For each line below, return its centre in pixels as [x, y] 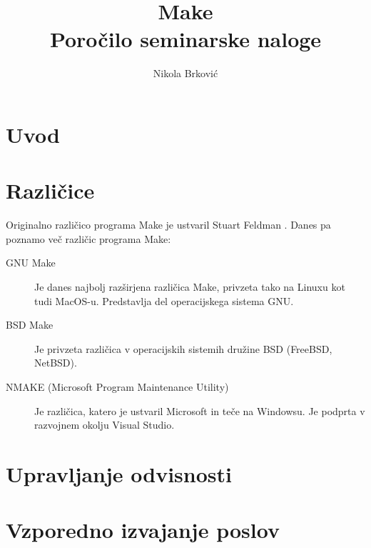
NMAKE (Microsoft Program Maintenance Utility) [117, 386]
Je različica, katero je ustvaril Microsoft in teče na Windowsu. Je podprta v [200, 410]
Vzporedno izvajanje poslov [143, 530]
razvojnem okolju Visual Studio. [105, 425]
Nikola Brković [185, 73]
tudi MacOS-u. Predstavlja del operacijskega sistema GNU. [164, 300]
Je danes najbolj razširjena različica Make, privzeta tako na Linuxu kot [190, 287]
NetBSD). [56, 363]
